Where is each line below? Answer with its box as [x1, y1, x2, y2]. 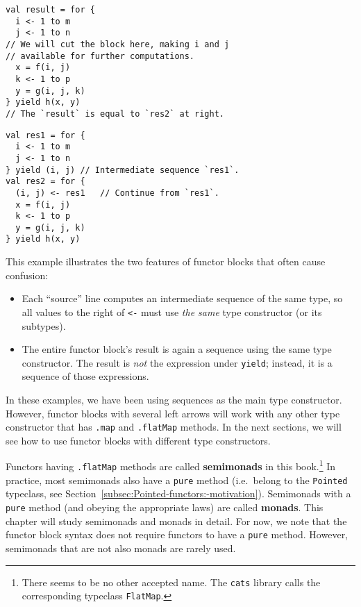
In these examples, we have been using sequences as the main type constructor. [6, 392, 342, 406]
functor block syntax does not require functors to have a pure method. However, [6, 527, 349, 542]
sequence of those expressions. [22, 369, 149, 383]
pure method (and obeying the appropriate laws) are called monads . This [6, 500, 324, 514]
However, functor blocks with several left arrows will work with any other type [6, 406, 340, 420]
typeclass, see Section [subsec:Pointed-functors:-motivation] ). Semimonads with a [6, 486, 351, 501]
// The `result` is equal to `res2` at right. [6, 108, 224, 119]
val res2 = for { [6, 176, 85, 187]
